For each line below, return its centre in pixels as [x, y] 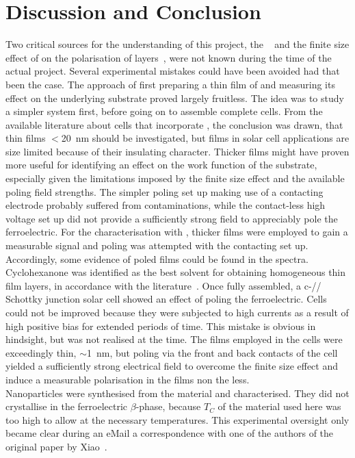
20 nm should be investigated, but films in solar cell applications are [205, 138]
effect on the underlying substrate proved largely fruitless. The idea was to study [175, 98]
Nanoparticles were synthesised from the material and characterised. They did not [177, 393]
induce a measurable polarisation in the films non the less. [128, 379]
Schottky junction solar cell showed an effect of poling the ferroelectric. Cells [166, 299]
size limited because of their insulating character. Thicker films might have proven [177, 151]
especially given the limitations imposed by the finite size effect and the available [175, 178]
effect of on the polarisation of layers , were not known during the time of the [169, 57]
